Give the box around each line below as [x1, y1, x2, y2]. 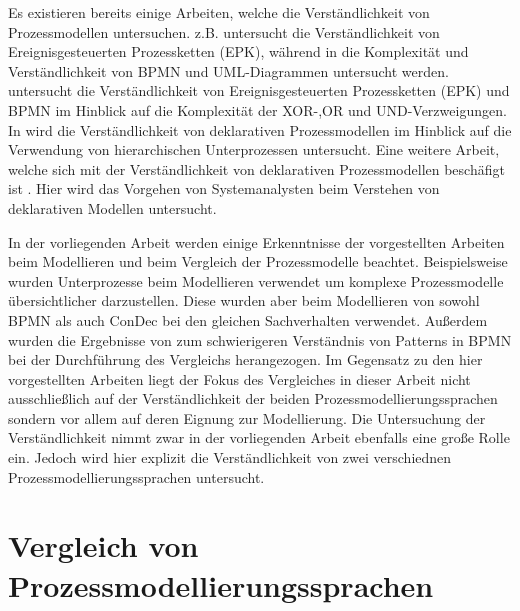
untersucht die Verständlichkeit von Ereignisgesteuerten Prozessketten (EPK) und [8, 80, 510, 101]
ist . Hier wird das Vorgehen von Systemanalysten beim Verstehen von [8, 178, 440, 199]
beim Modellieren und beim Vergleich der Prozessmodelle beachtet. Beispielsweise [8, 251, 508, 272]
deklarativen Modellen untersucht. [8, 197, 217, 218]
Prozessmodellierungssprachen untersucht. [8, 466, 265, 487]
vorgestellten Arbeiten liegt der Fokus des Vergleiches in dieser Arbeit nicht [8, 368, 471, 389]
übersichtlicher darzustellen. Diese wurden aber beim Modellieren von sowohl [8, 290, 480, 311]
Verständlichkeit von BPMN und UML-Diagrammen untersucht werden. [8, 60, 449, 81]
